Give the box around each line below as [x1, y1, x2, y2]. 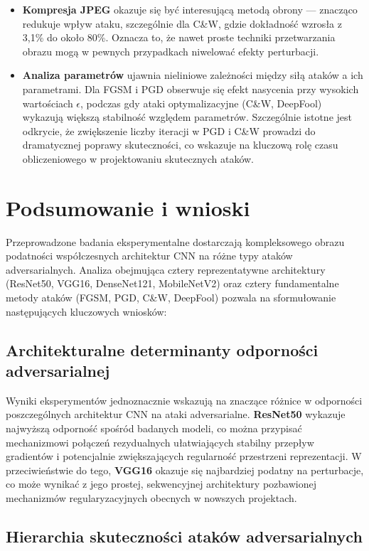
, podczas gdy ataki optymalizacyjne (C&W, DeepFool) [80, 95, 322, 110]
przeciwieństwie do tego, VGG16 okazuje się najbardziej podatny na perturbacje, [6, 462, 364, 477]
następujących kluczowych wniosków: [6, 304, 167, 319]
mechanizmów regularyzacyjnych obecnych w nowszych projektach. [6, 490, 297, 505]
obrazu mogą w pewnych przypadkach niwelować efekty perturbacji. [22, 43, 319, 58]
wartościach [22, 95, 73, 110]
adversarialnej [6, 360, 110, 381]
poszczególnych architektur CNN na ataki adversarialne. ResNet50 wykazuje [6, 407, 346, 422]
